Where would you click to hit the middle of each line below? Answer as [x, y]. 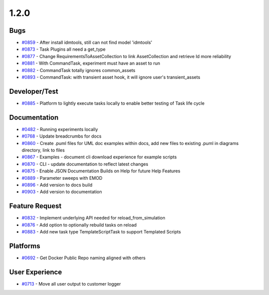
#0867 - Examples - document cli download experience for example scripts [99, 157]
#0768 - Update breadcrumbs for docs [62, 136]
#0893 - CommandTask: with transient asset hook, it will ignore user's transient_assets [111, 77]
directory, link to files [43, 150]
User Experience [36, 272]
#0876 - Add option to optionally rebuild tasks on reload [79, 225]
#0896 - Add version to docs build [57, 185]
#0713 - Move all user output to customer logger [71, 284]
